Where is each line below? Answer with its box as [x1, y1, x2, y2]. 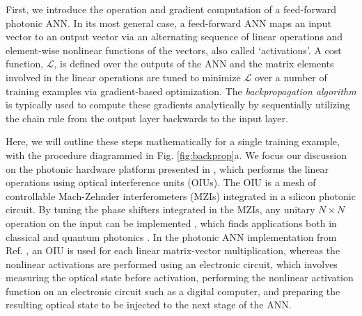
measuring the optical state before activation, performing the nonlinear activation [6, 270, 354, 285]
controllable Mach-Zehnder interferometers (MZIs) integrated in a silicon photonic [6, 188, 356, 203]
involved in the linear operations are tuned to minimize [6, 69, 241, 84]
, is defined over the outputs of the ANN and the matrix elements [54, 56, 334, 71]
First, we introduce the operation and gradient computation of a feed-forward [6, 2, 336, 16]
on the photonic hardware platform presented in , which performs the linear [6, 161, 329, 176]
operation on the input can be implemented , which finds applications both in [6, 215, 337, 230]
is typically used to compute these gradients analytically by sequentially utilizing [6, 97, 350, 112]
